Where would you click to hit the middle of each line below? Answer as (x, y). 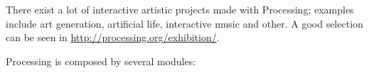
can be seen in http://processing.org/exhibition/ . (113, 37)
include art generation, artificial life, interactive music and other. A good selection (184, 23)
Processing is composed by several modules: (101, 61)
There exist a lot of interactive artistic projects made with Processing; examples (180, 9)
